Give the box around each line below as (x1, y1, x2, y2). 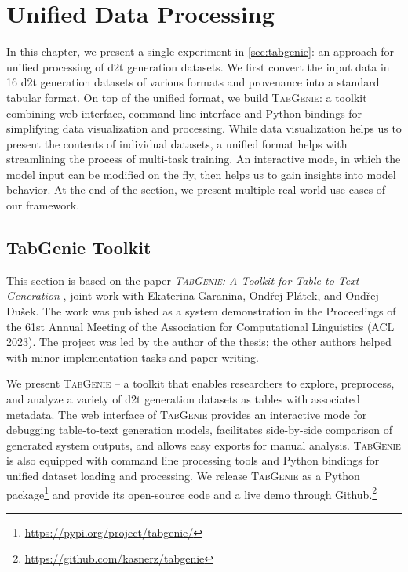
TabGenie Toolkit (6, 235, 151, 260)
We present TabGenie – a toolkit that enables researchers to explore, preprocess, (6, 375, 395, 392)
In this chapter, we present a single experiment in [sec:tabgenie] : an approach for (6, 43, 395, 60)
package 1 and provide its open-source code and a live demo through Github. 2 (6, 483, 377, 502)
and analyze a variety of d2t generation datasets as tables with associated (6, 391, 360, 407)
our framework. (6, 197, 80, 213)
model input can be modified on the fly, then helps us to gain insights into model (6, 166, 396, 182)
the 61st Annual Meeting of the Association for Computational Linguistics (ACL (6, 318, 395, 334)
